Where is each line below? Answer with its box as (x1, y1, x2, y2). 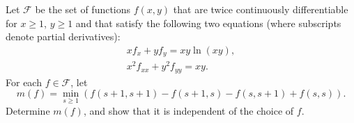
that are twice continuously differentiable (173, 2, 348, 16)
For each (6, 74, 42, 89)
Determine (6, 103, 50, 117)
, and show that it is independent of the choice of (83, 103, 294, 117)
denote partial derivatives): (6, 29, 121, 44)
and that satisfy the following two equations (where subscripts (75, 15, 341, 30)
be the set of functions (35, 2, 131, 16)
